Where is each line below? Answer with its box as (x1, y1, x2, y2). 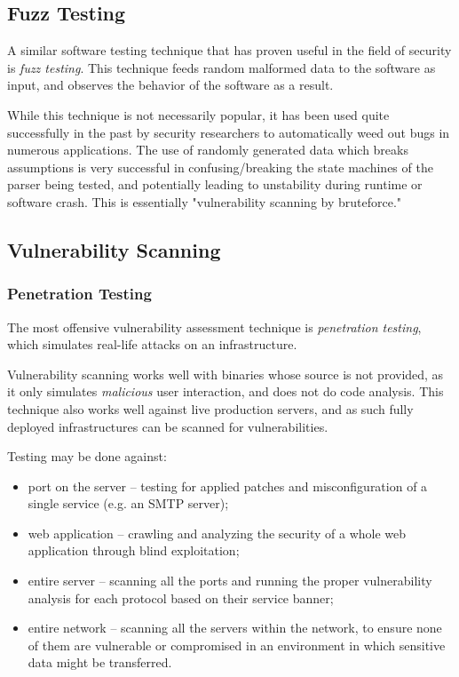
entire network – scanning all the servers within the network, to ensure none (28, 618, 442, 637)
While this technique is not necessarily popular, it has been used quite (7, 105, 390, 123)
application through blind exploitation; (28, 541, 240, 560)
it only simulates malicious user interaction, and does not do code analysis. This (7, 382, 444, 401)
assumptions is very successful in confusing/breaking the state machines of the (7, 157, 433, 176)
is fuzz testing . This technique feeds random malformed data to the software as (7, 58, 436, 76)
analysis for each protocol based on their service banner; (28, 588, 334, 607)
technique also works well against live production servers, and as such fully (7, 399, 414, 418)
